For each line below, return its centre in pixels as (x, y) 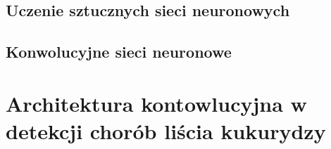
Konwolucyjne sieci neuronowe (119, 52)
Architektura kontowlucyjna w (156, 103)
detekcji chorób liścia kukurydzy (166, 130)
